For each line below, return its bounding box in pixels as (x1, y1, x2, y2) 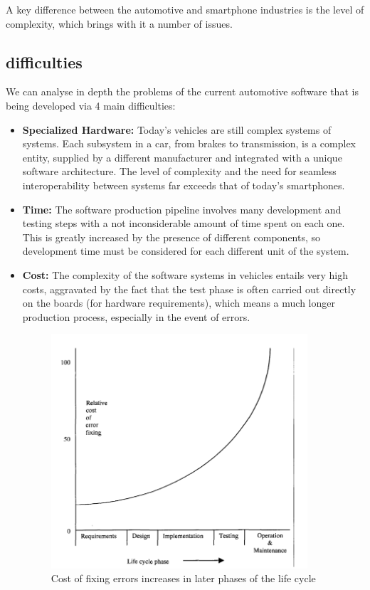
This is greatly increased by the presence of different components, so (22, 229, 321, 244)
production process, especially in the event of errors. (22, 309, 250, 324)
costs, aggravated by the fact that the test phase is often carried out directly (22, 281, 356, 296)
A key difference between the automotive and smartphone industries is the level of (6, 2, 364, 16)
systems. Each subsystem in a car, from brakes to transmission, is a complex (22, 136, 356, 151)
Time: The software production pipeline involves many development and (22, 201, 342, 216)
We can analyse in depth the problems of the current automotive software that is (6, 84, 359, 99)
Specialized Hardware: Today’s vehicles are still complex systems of (22, 122, 332, 137)
